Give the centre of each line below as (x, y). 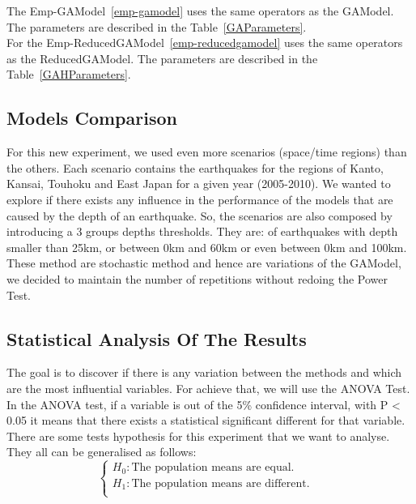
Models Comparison (92, 118)
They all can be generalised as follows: (102, 452)
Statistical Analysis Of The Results (157, 338)
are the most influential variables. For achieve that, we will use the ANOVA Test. (208, 388)
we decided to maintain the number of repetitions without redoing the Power (197, 278)
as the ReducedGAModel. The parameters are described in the (162, 58)
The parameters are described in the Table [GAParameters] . (157, 26)
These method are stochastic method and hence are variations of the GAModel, (204, 263)
